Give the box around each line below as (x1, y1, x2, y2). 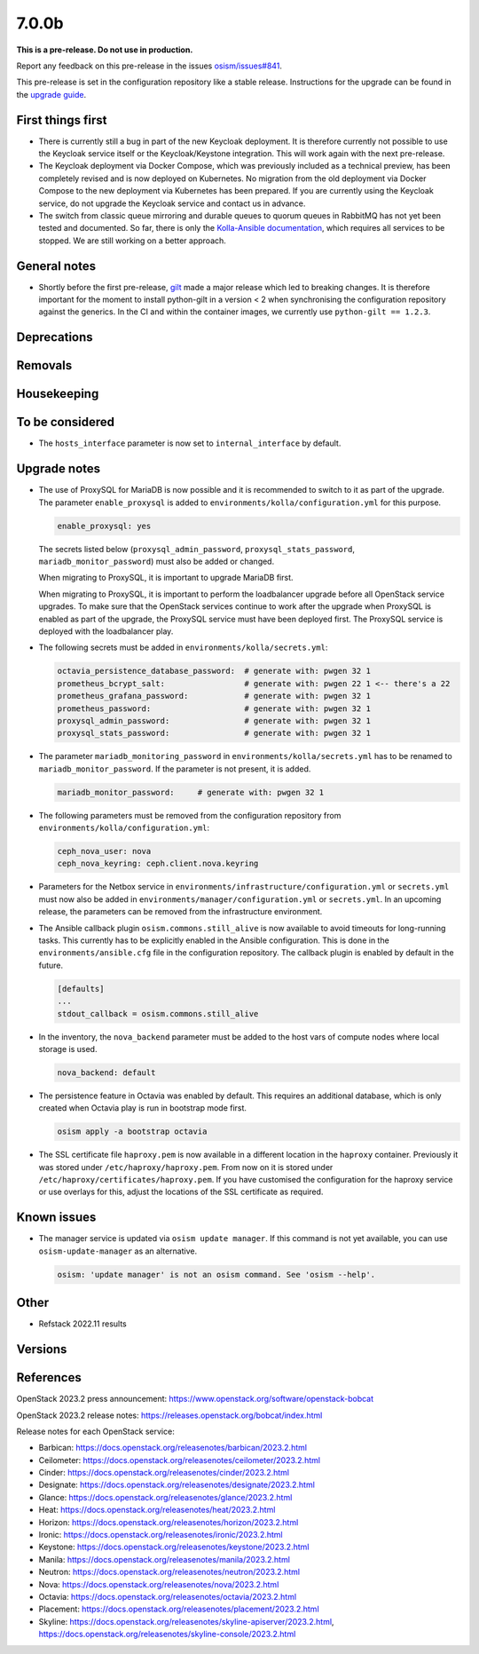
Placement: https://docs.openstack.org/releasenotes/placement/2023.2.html (38, 1603, 319, 1615)
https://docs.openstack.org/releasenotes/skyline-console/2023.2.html (38, 1629, 296, 1640)
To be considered (16, 415, 115, 430)
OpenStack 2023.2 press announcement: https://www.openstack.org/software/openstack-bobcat (16, 1394, 374, 1405)
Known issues (16, 1210, 97, 1225)
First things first (16, 112, 107, 128)
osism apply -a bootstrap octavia (57, 1127, 208, 1136)
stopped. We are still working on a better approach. (38, 235, 226, 246)
